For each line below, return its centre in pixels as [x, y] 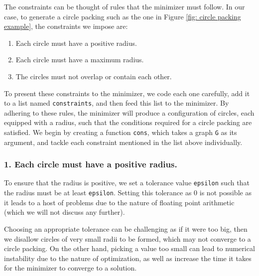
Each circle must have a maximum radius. [80, 60]
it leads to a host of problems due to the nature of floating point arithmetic [119, 202]
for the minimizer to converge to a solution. [70, 268]
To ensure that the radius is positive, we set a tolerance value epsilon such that [127, 183]
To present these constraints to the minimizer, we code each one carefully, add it [127, 93]
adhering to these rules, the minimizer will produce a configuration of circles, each [129, 112]
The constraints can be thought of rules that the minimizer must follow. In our [125, 6]
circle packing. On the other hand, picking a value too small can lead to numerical [129, 248]
